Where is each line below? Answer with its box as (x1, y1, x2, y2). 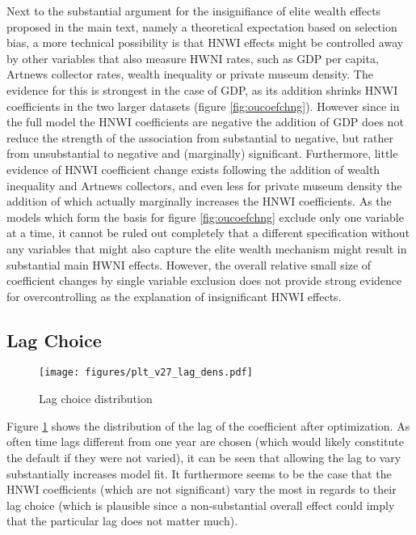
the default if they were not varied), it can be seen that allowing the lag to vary (6, 448, 401, 465)
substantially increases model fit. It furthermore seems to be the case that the (6, 465, 392, 482)
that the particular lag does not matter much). (6, 512, 238, 529)
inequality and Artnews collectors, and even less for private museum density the (6, 176, 402, 193)
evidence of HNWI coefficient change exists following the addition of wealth (6, 160, 380, 177)
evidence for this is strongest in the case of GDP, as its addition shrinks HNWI (6, 81, 398, 98)
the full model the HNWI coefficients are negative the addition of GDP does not (6, 113, 404, 130)
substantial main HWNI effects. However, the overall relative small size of (6, 256, 372, 273)
